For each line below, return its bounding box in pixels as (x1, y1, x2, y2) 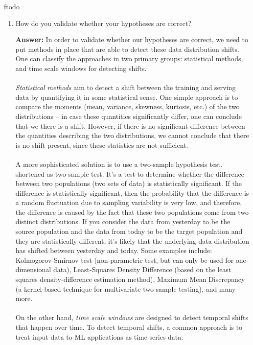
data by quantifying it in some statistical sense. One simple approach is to (15, 92, 238, 102)
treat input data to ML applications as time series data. (15, 331, 184, 342)
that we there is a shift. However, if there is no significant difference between (15, 120, 245, 131)
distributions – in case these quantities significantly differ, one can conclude (15, 111, 242, 121)
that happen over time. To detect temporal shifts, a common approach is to (15, 322, 242, 332)
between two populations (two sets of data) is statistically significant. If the (15, 178, 242, 188)
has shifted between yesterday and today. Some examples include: (15, 245, 212, 255)
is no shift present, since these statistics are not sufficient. (15, 139, 188, 150)
